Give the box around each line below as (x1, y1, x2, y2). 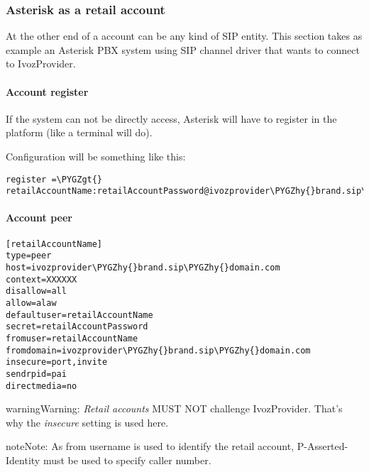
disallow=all (6, 286, 67, 297)
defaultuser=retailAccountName (6, 309, 153, 320)
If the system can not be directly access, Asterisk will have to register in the (6, 111, 337, 126)
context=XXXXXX (6, 274, 77, 285)
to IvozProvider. (6, 56, 76, 71)
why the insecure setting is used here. (6, 415, 169, 429)
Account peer (6, 210, 72, 225)
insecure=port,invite (6, 357, 108, 368)
